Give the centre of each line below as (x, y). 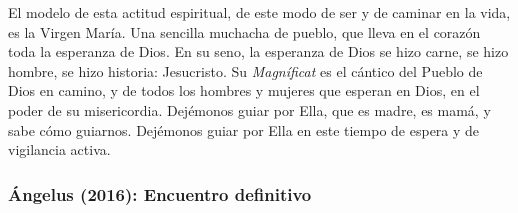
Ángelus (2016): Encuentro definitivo (160, 193)
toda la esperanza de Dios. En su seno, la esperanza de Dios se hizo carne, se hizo (258, 51)
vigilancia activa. (59, 149)
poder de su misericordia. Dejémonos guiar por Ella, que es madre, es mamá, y (249, 109)
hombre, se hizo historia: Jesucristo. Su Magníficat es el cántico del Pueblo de (245, 70)
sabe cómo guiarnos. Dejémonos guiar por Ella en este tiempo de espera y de (244, 129)
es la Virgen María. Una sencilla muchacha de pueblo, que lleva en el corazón (244, 31)
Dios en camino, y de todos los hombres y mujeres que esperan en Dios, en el (244, 90)
